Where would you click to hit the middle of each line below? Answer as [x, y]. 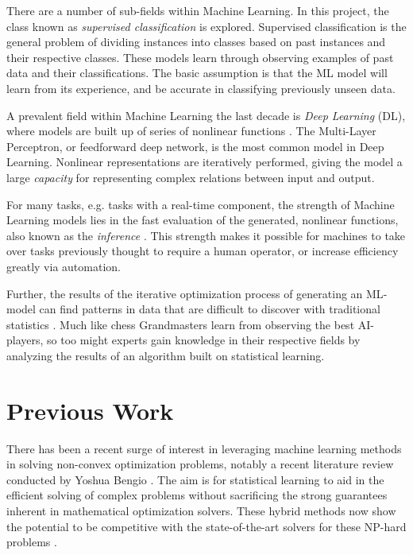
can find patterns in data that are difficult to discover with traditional [210, 309]
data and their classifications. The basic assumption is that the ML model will [197, 73]
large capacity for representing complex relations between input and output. [191, 177]
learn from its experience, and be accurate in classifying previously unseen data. [201, 88]
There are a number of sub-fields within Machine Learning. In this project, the [198, 10]
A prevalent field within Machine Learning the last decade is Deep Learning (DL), [206, 115]
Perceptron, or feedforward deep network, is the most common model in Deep [195, 146]
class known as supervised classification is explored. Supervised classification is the [206, 26]
